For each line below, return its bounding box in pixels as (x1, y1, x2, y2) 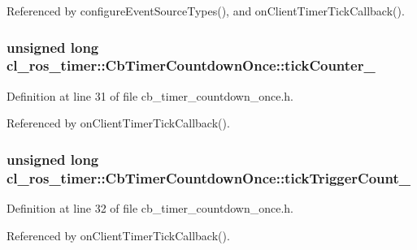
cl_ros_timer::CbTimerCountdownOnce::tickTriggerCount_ (7, 167, 410, 187)
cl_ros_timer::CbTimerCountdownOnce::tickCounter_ (7, 55, 376, 75)
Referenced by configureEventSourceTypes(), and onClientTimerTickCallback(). (7, 2, 405, 19)
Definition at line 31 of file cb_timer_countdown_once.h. (7, 87, 293, 104)
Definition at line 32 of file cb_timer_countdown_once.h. (7, 200, 293, 217)
